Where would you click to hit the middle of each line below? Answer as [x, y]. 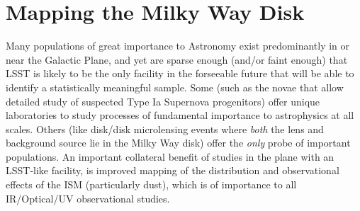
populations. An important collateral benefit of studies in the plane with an [170, 156]
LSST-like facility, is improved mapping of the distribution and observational [173, 170]
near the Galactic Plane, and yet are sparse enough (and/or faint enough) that [177, 59]
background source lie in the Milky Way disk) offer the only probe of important [178, 143]
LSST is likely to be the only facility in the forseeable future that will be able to [180, 73]
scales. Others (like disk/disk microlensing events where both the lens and [165, 129]
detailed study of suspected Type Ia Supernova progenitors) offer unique [163, 101]
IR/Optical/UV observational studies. [88, 198]
